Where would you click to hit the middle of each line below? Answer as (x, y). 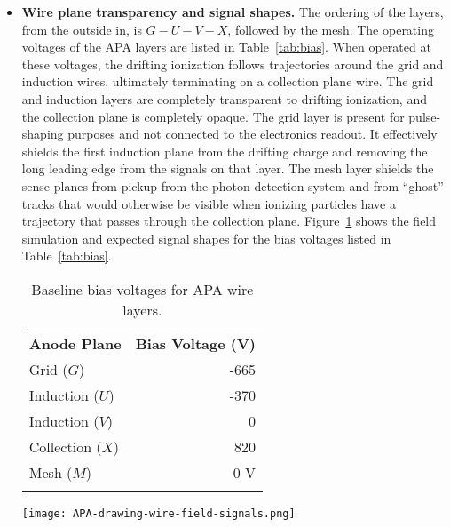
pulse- (425, 116)
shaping (43, 134)
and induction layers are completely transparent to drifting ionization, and (224, 98)
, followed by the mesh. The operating (331, 29)
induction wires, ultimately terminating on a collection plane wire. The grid (228, 81)
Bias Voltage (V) (195, 343)
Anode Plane (75, 343)
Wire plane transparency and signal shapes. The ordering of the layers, (233, 12)
